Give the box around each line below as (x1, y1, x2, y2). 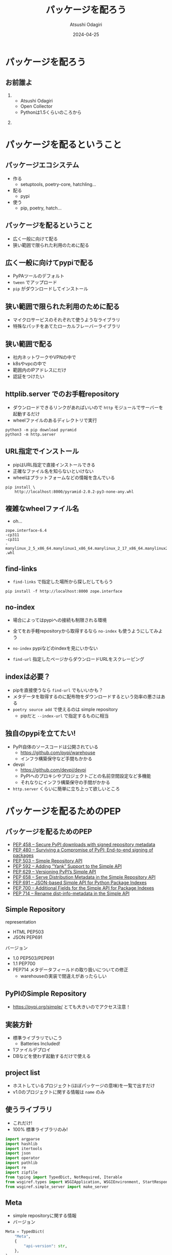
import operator (5, 1156, 40, 1161)
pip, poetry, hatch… (20, 205, 62, 211)
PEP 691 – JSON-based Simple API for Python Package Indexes (12, 879, 147, 886)
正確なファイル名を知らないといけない (12, 468, 94, 474)
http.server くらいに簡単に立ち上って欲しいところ (12, 785, 120, 791)
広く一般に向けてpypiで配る (5, 258, 94, 267)
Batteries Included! (20, 1040, 60, 1047)
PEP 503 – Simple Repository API (12, 857, 83, 864)
